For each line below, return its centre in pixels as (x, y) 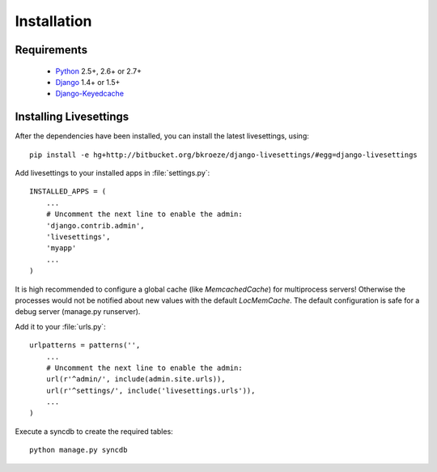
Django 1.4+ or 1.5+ (88, 82)
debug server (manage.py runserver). (78, 312)
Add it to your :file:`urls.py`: (60, 326)
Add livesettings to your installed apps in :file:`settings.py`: (112, 173)
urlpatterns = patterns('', (85, 345)
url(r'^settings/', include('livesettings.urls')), (151, 390)
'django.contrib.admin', (95, 225)
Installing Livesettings (72, 117)
